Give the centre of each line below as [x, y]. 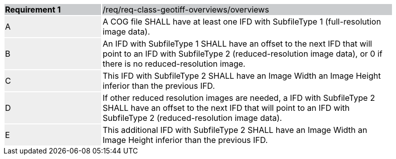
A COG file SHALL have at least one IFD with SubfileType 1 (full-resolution [242, 22]
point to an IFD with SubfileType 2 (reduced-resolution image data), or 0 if [243, 54]
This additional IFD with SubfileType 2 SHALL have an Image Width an [235, 130]
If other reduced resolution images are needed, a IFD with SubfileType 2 [239, 98]
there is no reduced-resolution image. [174, 64]
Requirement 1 [33, 10]
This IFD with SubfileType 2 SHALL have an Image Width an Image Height [242, 76]
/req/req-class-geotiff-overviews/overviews [186, 10]
